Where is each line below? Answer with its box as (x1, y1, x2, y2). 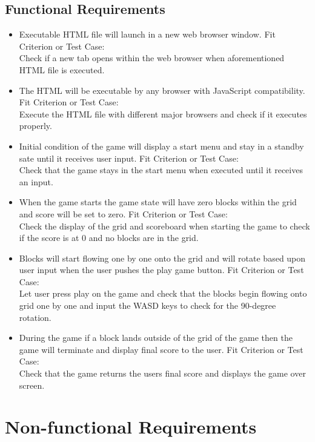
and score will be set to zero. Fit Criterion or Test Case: (19, 207, 228, 220)
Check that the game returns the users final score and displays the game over (19, 367, 306, 380)
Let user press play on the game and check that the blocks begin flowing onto (19, 287, 307, 300)
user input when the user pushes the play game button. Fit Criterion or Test (19, 263, 304, 276)
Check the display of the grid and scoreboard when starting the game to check (19, 219, 310, 232)
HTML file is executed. (19, 63, 105, 76)
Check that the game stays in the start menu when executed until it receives (19, 163, 303, 176)
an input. (19, 175, 53, 188)
